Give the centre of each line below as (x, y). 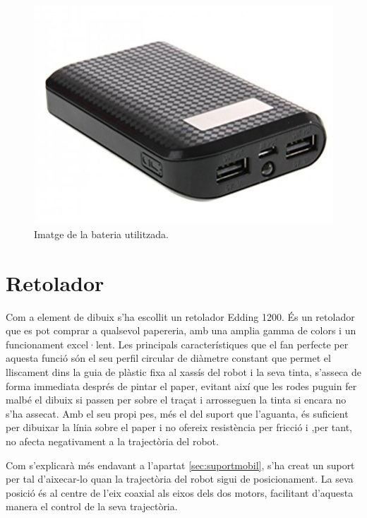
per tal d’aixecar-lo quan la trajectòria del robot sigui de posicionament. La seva (180, 479)
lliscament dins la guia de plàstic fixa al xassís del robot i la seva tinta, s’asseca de (183, 371)
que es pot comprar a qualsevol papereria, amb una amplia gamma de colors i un (181, 330)
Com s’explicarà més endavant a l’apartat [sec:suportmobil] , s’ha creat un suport (180, 465)
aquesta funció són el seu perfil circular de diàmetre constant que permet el (168, 358)
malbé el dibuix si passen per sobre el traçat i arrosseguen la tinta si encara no (176, 400)
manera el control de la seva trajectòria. (92, 506)
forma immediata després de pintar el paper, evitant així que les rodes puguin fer (181, 385)
